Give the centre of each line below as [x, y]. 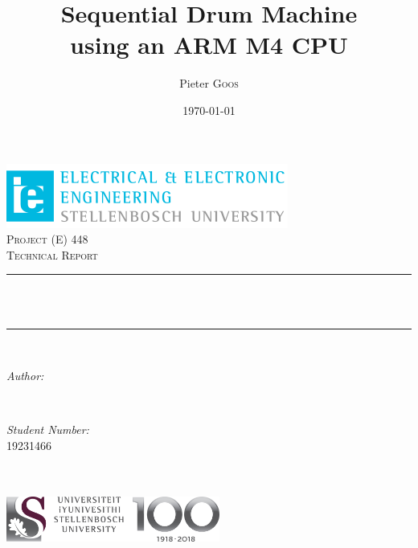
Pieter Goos [209, 83]
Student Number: [48, 429]
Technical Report [52, 254]
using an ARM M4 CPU [209, 45]
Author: [25, 376]
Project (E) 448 [47, 239]
